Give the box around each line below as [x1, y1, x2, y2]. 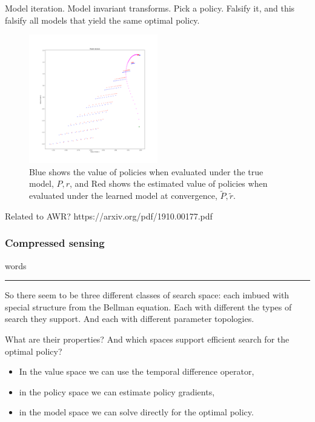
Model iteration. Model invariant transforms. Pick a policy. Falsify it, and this [5, 2, 295, 14]
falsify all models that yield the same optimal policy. [5, 13, 200, 26]
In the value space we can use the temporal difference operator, [19, 365, 254, 378]
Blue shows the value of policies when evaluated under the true [29, 165, 264, 178]
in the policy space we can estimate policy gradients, [19, 385, 215, 398]
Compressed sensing [5, 235, 105, 250]
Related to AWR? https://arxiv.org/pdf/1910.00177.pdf [5, 209, 213, 222]
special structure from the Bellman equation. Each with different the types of [5, 300, 292, 313]
